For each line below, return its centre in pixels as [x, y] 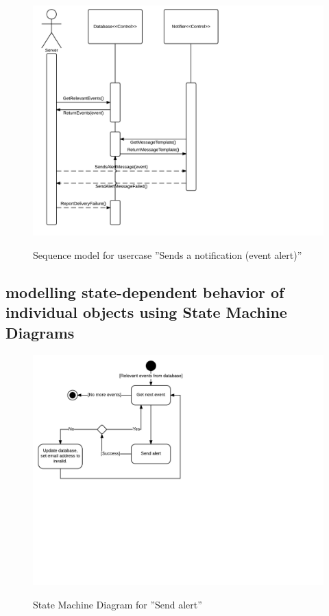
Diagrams [40, 332]
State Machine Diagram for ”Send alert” [118, 604]
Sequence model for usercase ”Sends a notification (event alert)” [168, 254]
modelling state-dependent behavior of [145, 292]
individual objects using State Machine [146, 312]
